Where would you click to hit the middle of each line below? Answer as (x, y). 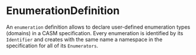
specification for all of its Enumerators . (52, 46)
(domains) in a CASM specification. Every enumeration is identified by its (95, 33)
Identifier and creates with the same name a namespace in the (84, 39)
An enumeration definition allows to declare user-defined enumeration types (98, 27)
